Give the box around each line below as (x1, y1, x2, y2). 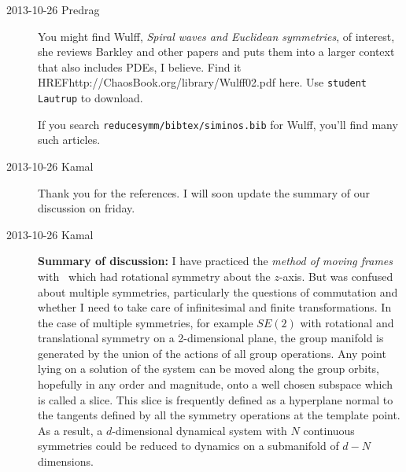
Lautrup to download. (38, 90, 143, 106)
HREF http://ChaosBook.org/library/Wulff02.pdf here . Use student (38, 74, 367, 90)
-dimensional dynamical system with (112, 422, 287, 438)
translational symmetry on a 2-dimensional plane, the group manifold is (38, 330, 384, 346)
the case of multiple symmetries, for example (38, 314, 253, 330)
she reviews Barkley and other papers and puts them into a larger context (38, 43, 395, 60)
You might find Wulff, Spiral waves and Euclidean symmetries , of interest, (38, 28, 395, 44)
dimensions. (38, 453, 94, 470)
